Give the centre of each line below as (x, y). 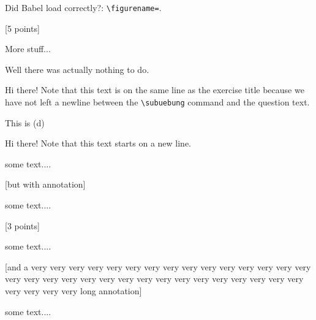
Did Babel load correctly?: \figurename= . (83, 7)
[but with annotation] (45, 184)
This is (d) (25, 122)
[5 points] (22, 28)
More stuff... (28, 49)
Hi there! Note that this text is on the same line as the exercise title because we (155, 90)
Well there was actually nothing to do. (77, 69)
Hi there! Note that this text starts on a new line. (98, 143)
